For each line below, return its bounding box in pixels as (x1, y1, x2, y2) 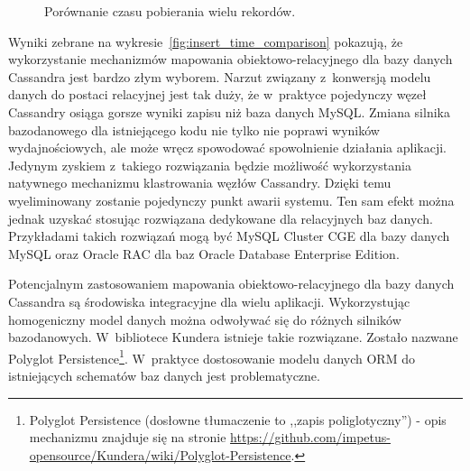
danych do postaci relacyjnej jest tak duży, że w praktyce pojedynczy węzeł (8, 85, 427, 104)
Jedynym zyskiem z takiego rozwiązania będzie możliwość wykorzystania (8, 155, 411, 174)
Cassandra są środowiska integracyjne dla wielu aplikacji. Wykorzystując (8, 291, 410, 310)
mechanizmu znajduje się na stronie (29, 428, 226, 447)
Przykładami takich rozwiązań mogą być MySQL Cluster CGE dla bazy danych (8, 226, 450, 245)
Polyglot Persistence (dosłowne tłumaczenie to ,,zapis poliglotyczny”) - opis (29, 410, 447, 429)
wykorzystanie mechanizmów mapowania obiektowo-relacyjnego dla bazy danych (8, 50, 453, 69)
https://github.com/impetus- (230, 428, 391, 447)
